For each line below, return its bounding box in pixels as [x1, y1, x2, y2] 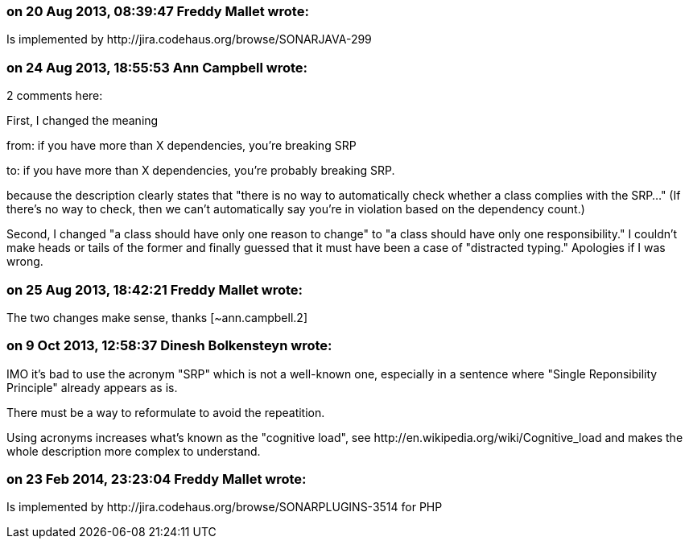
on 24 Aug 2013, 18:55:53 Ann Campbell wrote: [6, 59, 308, 76]
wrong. [6, 254, 43, 269]
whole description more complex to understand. [6, 444, 261, 458]
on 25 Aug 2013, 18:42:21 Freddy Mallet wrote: [6, 281, 303, 298]
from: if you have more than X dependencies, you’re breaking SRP [6, 138, 357, 153]
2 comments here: [6, 89, 103, 103]
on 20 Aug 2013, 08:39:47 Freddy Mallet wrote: [6, 3, 309, 19]
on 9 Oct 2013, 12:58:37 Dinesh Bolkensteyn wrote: [6, 337, 332, 354]
